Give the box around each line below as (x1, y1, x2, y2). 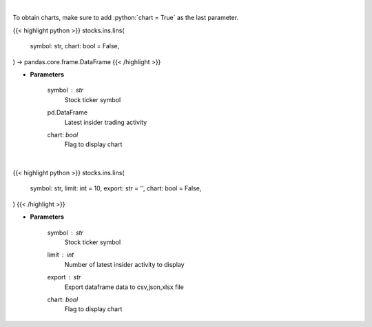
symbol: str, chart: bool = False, (30, 42, 120, 50)
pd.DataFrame (47, 108, 88, 117)
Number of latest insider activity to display (64, 260, 185, 268)
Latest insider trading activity (64, 118, 147, 126)
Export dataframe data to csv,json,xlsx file (64, 283, 184, 291)
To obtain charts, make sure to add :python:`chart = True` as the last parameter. (12, 14, 239, 22)
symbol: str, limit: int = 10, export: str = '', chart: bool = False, (30, 184, 202, 192)
